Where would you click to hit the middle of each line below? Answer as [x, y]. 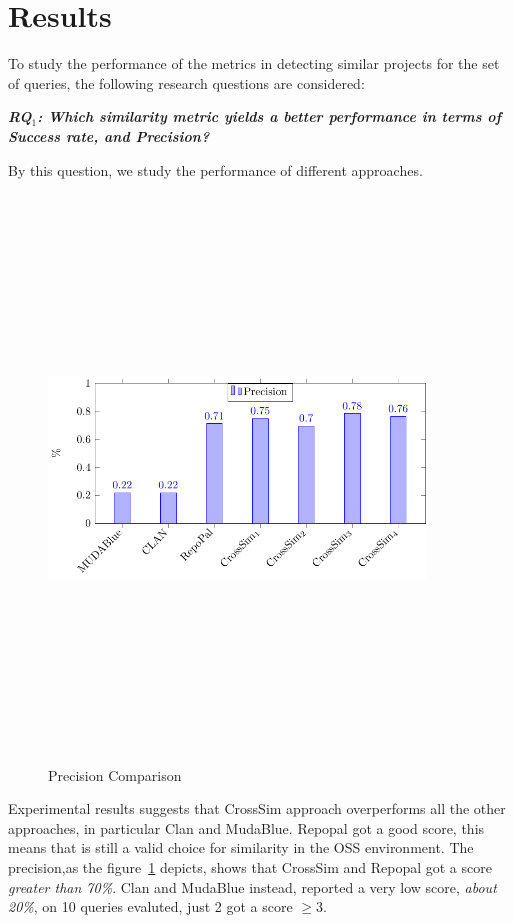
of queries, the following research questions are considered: [186, 82]
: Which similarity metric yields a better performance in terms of [269, 116]
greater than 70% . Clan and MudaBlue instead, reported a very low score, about [252, 886]
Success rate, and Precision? [109, 135]
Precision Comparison [115, 774]
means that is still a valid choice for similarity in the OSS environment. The [241, 847]
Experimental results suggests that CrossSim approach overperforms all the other [257, 808]
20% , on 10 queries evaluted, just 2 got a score [150, 906]
